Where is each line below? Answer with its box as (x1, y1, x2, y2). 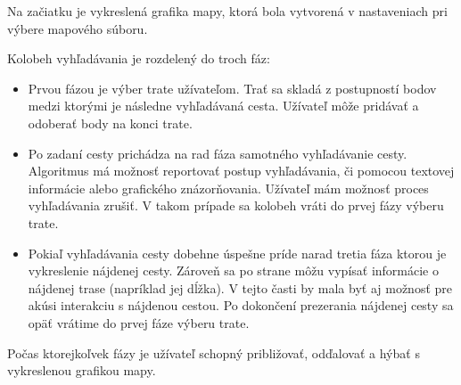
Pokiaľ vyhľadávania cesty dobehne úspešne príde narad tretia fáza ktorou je (28, 243, 447, 262)
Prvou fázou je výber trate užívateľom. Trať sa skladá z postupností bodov (28, 78, 437, 97)
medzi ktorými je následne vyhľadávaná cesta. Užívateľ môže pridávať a (28, 96, 419, 115)
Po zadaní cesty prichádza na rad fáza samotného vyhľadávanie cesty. (28, 143, 407, 162)
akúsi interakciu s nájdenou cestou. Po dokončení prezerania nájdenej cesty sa (28, 296, 454, 315)
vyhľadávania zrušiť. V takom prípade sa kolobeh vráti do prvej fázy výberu (28, 196, 444, 215)
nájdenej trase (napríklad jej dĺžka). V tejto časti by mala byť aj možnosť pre (28, 278, 452, 297)
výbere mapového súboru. (7, 19, 148, 37)
